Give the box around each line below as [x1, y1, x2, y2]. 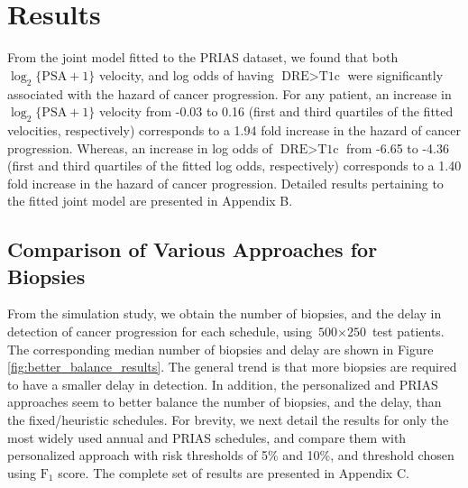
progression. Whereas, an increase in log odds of [7, 138, 273, 157]
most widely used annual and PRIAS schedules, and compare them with [7, 428, 407, 447]
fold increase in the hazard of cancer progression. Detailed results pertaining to [7, 173, 444, 192]
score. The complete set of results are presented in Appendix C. [58, 463, 409, 482]
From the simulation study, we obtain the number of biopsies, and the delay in [7, 304, 442, 323]
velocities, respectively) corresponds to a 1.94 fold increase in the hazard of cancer [7, 120, 462, 139]
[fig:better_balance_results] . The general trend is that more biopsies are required [7, 357, 457, 376]
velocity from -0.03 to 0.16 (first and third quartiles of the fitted [98, 102, 454, 121]
